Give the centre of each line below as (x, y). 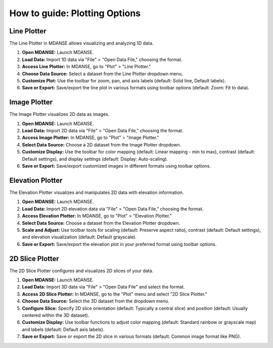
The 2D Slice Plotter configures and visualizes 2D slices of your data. (81, 271)
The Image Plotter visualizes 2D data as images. (59, 114)
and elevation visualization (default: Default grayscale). (79, 237)
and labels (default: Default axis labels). (63, 329)
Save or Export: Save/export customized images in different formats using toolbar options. (117, 166)
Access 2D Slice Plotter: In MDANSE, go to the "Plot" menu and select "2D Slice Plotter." (115, 294)
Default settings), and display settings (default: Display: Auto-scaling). (95, 159)
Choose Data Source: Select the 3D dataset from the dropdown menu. (96, 301)
